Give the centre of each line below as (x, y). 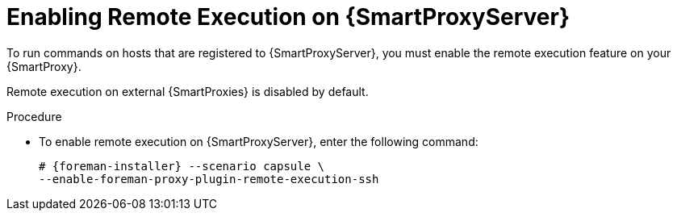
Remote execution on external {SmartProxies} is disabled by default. (188, 91)
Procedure (34, 116)
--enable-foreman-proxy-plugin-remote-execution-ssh (209, 179)
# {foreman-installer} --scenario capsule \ (182, 166)
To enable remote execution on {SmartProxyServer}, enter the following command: (259, 141)
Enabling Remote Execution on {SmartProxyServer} (288, 17)
